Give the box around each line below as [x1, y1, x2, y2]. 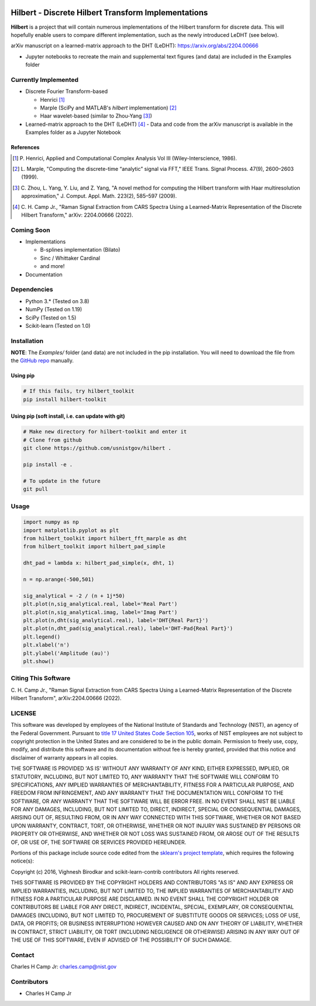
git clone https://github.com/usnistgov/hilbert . [23, 445, 172, 452]
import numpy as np [23, 519, 79, 526]
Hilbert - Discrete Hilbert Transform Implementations [11, 8, 208, 18]
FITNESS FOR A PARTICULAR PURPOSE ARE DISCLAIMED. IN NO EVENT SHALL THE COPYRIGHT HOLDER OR [11, 895, 279, 902]
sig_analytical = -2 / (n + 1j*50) [23, 592, 125, 599]
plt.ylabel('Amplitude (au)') [23, 650, 110, 657]
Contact [11, 951, 35, 959]
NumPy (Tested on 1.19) [25, 306, 83, 313]
